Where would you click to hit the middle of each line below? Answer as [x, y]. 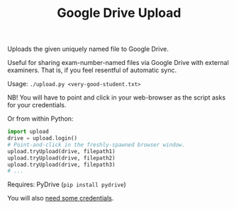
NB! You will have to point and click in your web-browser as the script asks [117, 97]
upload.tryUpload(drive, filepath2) [61, 158]
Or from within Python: [40, 119]
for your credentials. [37, 105]
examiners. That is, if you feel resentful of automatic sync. [92, 70]
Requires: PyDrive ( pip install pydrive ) [67, 184]
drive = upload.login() [43, 138]
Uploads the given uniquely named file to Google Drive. [88, 49]
